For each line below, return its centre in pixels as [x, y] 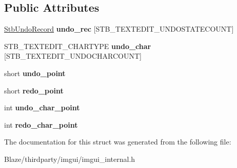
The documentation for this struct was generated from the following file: [118, 142]
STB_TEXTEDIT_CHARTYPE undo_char [78, 46]
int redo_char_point [41, 124]
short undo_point [35, 73]
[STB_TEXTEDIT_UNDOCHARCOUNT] [73, 56]
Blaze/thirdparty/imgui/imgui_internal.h [70, 159]
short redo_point [34, 90]
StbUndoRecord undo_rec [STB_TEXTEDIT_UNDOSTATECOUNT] [119, 29]
